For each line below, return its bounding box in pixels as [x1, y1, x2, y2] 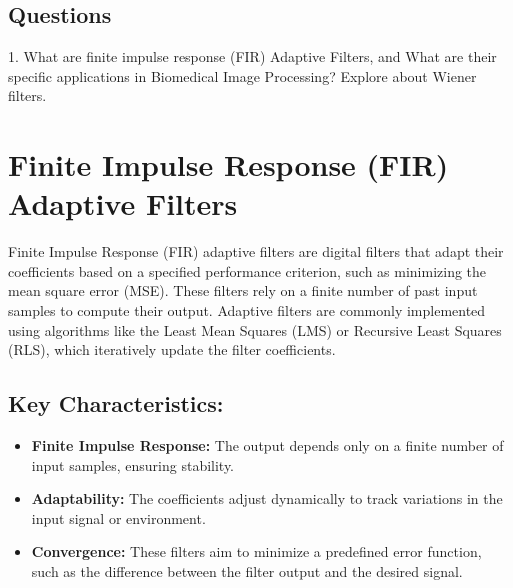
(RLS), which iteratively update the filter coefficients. [8, 339, 336, 360]
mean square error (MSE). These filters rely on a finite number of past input [8, 280, 478, 301]
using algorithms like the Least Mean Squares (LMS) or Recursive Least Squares [8, 319, 502, 340]
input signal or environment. [31, 507, 206, 528]
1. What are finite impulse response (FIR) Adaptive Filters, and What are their [8, 46, 497, 67]
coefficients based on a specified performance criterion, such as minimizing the [8, 260, 487, 281]
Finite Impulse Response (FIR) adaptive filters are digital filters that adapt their [8, 241, 504, 262]
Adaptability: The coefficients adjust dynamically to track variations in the [31, 488, 503, 509]
